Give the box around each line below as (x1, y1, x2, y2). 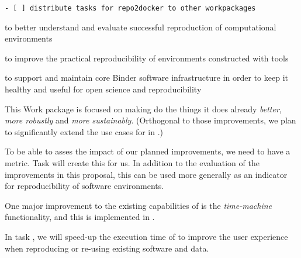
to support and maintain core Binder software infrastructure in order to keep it (5, 71, 288, 84)
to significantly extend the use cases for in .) (5, 125, 163, 137)
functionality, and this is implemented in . (5, 211, 155, 223)
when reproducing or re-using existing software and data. (5, 242, 209, 254)
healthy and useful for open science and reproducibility (5, 83, 202, 95)
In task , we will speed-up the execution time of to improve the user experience (5, 230, 288, 242)
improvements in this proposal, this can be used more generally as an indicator (5, 168, 288, 180)
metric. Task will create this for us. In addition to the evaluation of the (5, 157, 260, 168)
